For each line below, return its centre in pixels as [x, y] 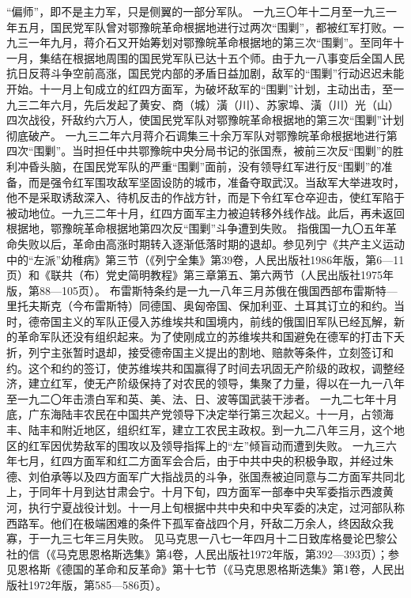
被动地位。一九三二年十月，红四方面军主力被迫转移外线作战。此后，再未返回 [205, 212]
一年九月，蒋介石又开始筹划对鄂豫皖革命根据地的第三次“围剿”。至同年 [211, 42]
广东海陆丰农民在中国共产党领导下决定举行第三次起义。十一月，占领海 [211, 414]
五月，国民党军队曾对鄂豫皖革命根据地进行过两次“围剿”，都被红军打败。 [205, 26]
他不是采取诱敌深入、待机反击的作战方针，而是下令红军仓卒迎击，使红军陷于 [205, 197]
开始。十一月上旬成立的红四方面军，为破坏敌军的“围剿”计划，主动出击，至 [200, 88]
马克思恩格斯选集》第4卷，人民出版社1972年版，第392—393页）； [222, 553]
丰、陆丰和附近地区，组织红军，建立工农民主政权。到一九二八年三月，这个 [200, 430]
